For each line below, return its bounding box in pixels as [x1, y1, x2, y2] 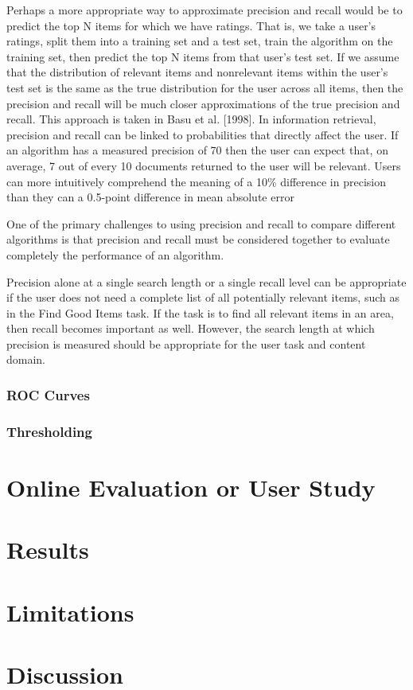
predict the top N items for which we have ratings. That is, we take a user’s [6, 17, 376, 33]
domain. [6, 351, 46, 368]
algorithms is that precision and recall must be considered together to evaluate [6, 231, 390, 248]
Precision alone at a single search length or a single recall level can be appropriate [6, 273, 407, 290]
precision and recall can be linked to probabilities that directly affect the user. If [6, 126, 399, 142]
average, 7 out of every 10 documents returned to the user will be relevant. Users [6, 157, 401, 173]
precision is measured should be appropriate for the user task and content [6, 335, 366, 352]
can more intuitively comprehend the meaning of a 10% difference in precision [6, 173, 386, 189]
